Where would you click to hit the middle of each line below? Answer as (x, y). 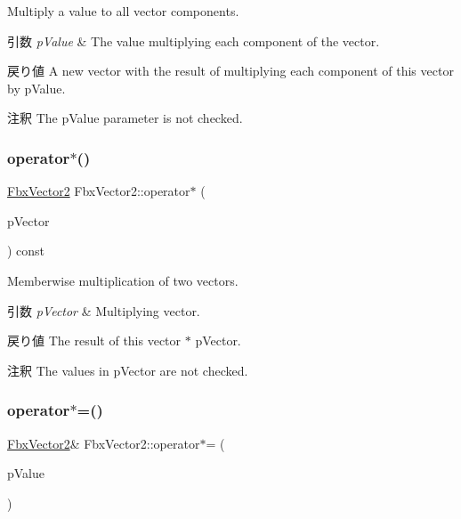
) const (26, 251)
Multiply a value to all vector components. (123, 11)
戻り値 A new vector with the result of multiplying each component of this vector (230, 71)
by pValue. (36, 88)
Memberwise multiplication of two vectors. (123, 280)
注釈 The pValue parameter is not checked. (125, 118)
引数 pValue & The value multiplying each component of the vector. (194, 41)
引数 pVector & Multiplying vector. (104, 310)
